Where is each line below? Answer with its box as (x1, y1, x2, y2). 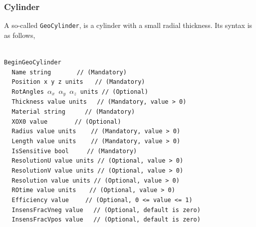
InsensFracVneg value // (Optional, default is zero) (11, 206, 201, 214)
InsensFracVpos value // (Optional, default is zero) (11, 216, 201, 224)
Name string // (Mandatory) (11, 68, 127, 76)
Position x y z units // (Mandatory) (11, 78, 145, 86)
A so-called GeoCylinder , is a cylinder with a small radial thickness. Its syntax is (4, 20, 253, 30)
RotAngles (11, 88, 44, 96)
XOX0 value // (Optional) (11, 118, 121, 125)
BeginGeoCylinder (4, 59, 61, 66)
